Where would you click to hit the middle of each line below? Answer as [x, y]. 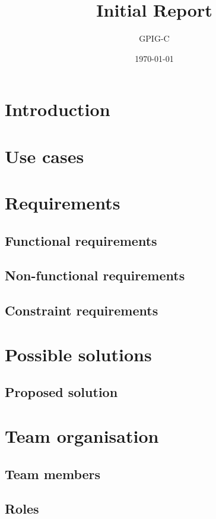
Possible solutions [78, 354]
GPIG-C [154, 38]
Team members [53, 473]
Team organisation [82, 435]
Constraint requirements [82, 310]
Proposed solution [61, 392]
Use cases [45, 156]
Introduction [58, 109]
